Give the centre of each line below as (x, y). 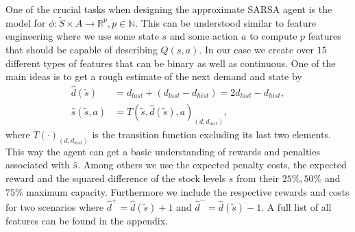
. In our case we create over (257, 49)
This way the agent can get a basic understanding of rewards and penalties (163, 151)
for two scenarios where (54, 206)
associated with (38, 165)
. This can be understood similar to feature (226, 22)
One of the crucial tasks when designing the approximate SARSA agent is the (169, 9)
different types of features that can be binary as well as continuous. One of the (171, 63)
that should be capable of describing (82, 49)
